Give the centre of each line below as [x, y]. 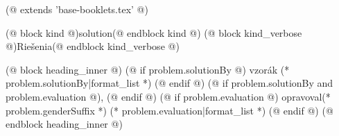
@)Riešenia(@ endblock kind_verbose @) [93, 46]
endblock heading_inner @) [64, 124]
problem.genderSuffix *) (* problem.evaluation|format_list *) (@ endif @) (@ [169, 110]
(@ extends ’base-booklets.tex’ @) [77, 9]
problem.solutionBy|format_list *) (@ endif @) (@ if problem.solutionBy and [169, 83]
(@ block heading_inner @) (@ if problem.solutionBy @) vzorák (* [148, 69]
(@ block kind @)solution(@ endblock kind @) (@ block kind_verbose [154, 32]
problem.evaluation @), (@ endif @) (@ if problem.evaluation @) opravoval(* [168, 96]
